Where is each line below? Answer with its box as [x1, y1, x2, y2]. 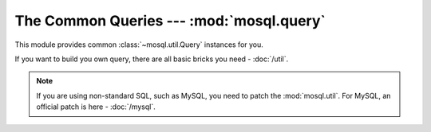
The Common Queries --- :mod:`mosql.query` [14, 12, 326, 29]
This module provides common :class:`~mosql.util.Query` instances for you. [14, 40, 263, 49]
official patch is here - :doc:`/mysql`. [36, 102, 156, 111]
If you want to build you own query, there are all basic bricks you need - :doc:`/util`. [14, 54, 289, 64]
